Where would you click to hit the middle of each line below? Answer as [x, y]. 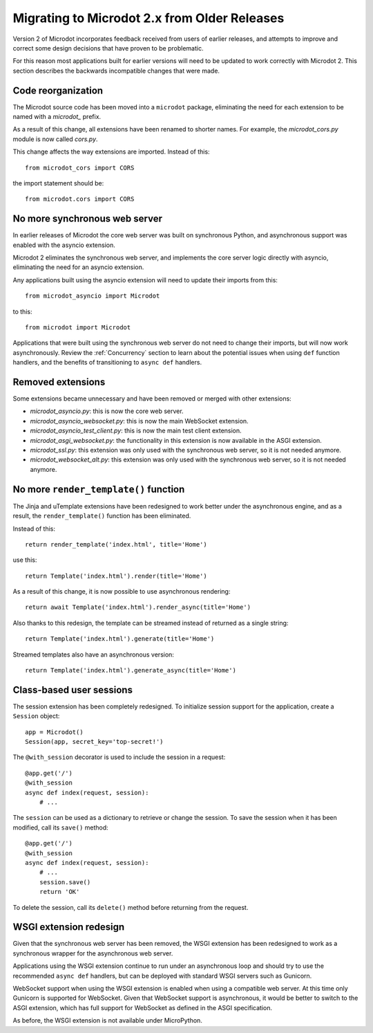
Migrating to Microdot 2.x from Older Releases [149, 18]
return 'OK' [59, 892]
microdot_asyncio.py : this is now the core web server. [107, 411]
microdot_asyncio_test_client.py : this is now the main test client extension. [136, 431]
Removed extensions [59, 382]
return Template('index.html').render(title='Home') [116, 576]
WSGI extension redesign [69, 927]
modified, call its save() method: [60, 828]
